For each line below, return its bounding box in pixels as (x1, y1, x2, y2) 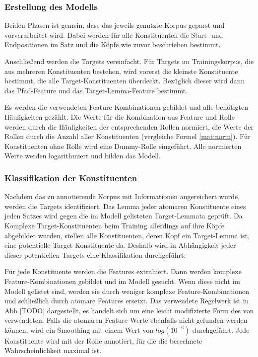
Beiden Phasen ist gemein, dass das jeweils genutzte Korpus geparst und (4, 20, 225, 30)
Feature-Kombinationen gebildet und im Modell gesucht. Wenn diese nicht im (4, 276, 240, 286)
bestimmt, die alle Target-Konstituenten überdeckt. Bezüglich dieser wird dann (4, 75, 245, 86)
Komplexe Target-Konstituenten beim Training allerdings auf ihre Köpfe (4, 220, 224, 230)
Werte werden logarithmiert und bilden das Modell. (4, 150, 161, 161)
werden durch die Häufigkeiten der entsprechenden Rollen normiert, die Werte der (4, 121, 254, 132)
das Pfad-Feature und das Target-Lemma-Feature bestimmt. (4, 85, 188, 95)
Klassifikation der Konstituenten (4, 171, 137, 184)
